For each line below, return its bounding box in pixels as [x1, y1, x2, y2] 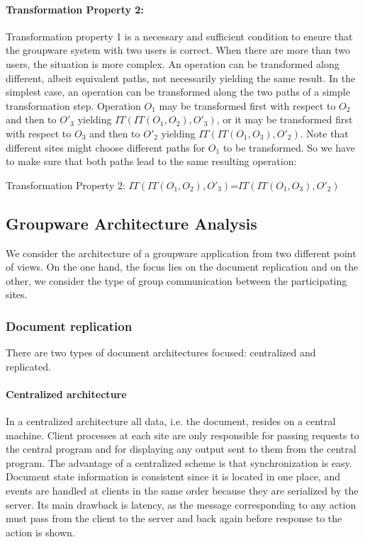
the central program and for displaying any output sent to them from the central [6, 441, 356, 456]
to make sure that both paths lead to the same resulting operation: [6, 154, 297, 169]
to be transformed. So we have [223, 140, 355, 154]
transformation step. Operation [6, 98, 141, 113]
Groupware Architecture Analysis [6, 212, 257, 234]
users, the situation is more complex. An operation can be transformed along [6, 56, 339, 71]
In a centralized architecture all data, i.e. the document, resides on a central [6, 414, 336, 429]
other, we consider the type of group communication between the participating [6, 273, 347, 288]
